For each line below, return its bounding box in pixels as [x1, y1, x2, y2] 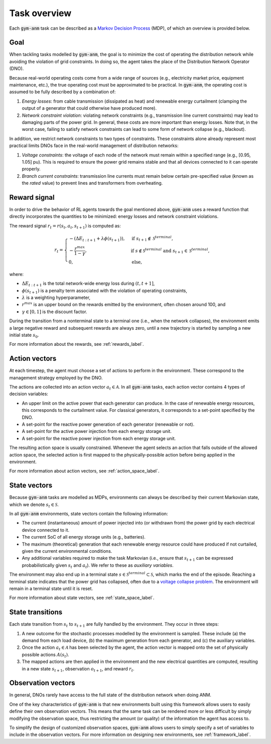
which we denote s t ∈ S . [9, 501, 59, 508]
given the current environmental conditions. [22, 548, 112, 554]
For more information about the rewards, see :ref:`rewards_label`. [9, 341, 144, 347]
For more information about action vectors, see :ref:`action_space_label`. [9, 468, 160, 474]
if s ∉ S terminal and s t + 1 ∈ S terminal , [130, 247, 210, 254]
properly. [22, 166, 41, 172]
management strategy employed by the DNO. [9, 375, 103, 381]
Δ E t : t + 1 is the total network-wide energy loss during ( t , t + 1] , [22, 280, 155, 288]
